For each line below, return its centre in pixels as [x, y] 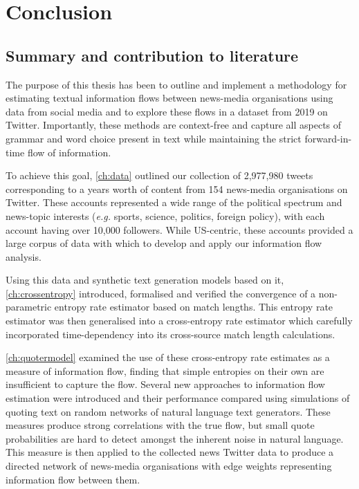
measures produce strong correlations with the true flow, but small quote [160, 425]
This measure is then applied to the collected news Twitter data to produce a [170, 452]
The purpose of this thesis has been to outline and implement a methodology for [176, 84]
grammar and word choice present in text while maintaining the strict [154, 138]
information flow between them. [73, 479]
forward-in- [328, 138]
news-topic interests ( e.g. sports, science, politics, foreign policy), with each [165, 215]
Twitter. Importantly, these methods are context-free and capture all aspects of [174, 125]
